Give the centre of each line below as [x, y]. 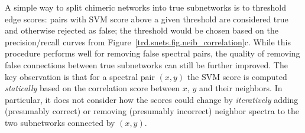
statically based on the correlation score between [93, 88]
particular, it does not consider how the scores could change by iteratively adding [152, 99]
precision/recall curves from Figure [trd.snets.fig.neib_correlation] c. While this [148, 41]
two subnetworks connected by [60, 122]
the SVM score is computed [237, 76]
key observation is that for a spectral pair [80, 76]
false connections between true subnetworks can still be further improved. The [146, 64]
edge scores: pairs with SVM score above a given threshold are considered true [147, 19]
